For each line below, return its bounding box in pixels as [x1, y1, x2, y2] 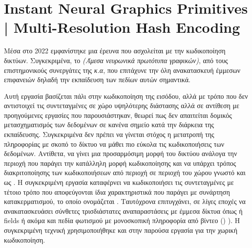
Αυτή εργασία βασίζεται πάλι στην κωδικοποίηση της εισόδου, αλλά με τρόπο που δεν [4, 90, 248, 101]
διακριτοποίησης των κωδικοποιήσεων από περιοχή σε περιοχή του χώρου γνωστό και [4, 167, 246, 178]
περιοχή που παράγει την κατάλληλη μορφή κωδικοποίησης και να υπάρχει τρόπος [4, 158, 236, 168]
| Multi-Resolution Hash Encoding [4, 17, 240, 37]
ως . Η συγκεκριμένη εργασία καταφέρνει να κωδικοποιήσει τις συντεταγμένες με [4, 177, 234, 187]
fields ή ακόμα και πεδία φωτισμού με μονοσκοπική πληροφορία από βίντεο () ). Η [4, 215, 240, 225]
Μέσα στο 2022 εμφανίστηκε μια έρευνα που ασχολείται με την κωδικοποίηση [4, 45, 226, 56]
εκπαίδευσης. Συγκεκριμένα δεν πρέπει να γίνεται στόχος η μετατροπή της [4, 129, 214, 139]
